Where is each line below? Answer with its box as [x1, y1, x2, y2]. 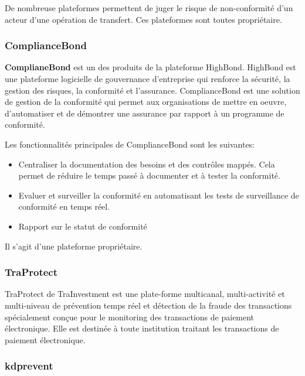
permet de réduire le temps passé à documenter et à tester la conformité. [18, 169, 280, 182]
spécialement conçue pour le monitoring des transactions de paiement [5, 310, 255, 323]
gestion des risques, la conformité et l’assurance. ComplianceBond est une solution [5, 84, 300, 96]
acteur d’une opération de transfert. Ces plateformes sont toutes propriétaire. [5, 13, 282, 25]
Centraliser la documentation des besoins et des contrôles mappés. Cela [18, 158, 275, 170]
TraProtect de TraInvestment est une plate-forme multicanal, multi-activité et [5, 288, 285, 300]
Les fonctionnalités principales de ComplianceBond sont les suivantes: [5, 138, 255, 150]
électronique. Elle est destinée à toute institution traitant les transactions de [5, 322, 279, 334]
